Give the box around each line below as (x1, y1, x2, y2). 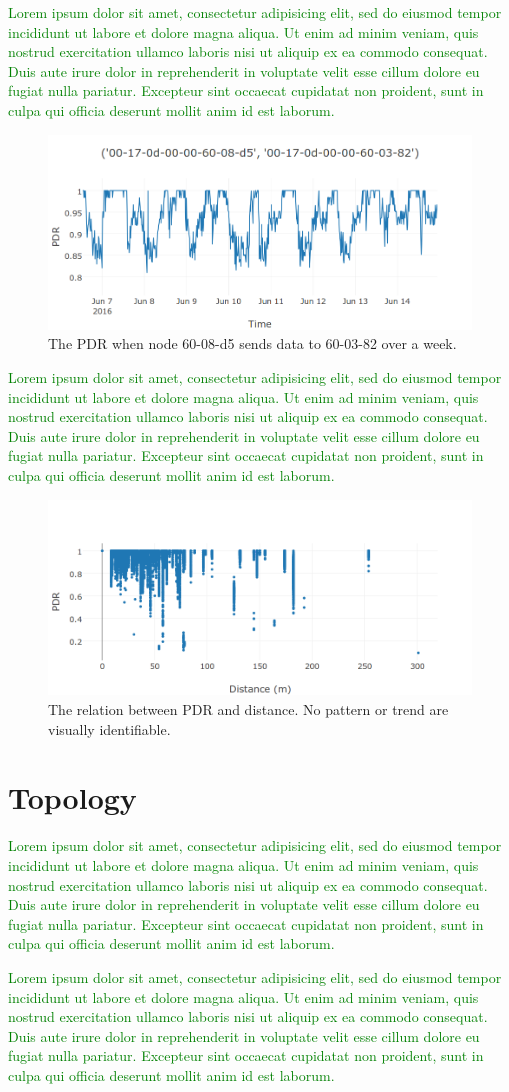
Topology (8, 777, 137, 818)
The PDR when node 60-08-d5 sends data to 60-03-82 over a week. (48, 333, 457, 354)
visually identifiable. (48, 718, 171, 739)
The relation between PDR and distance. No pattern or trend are (48, 699, 449, 720)
